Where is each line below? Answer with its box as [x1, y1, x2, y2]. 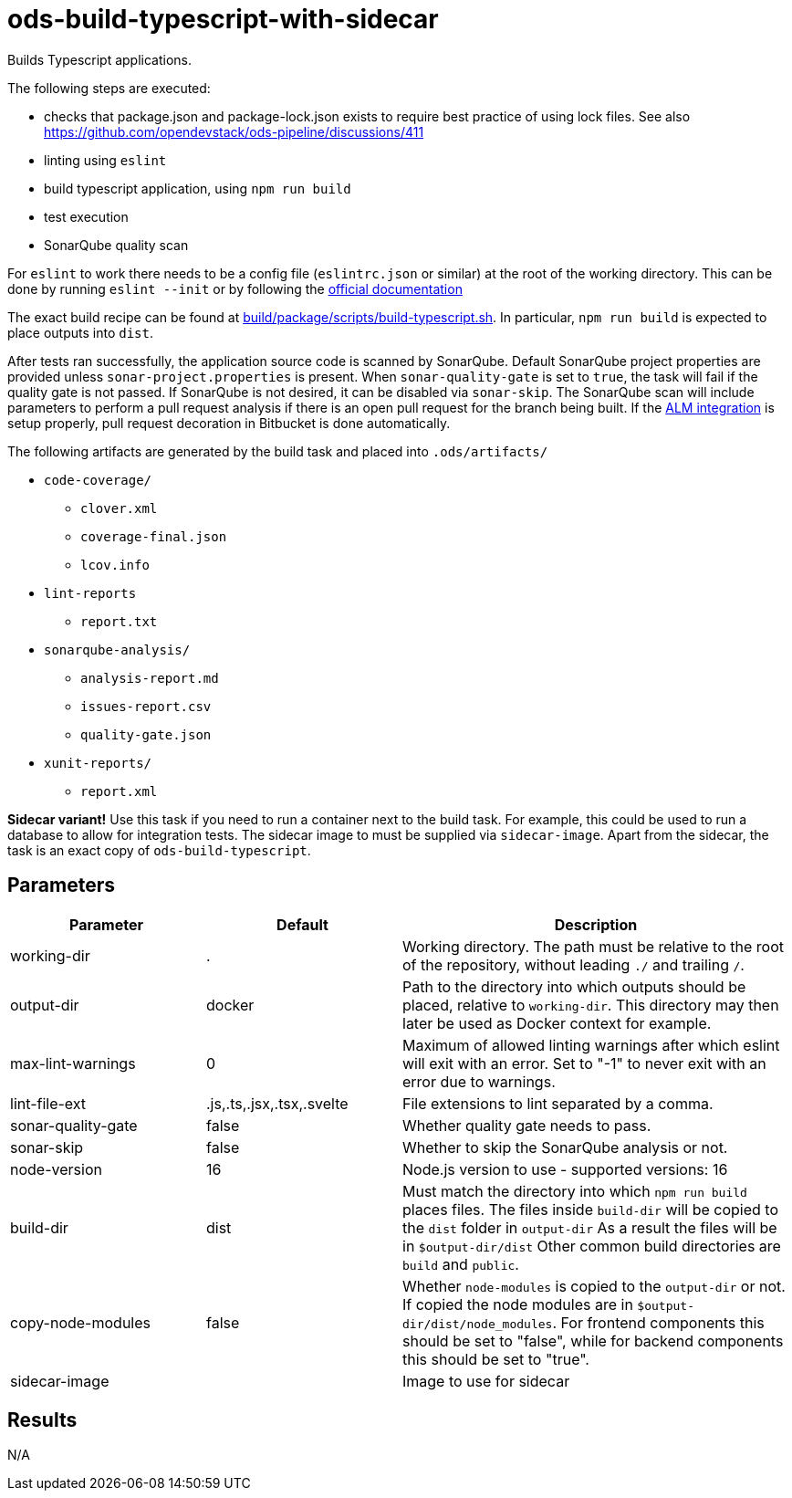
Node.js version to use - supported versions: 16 [402, 1159, 728, 1178]
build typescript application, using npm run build [44, 180, 351, 196]
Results [7, 1409, 78, 1432]
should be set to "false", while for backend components [402, 1331, 784, 1350]
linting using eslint [44, 152, 167, 168]
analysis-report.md [80, 670, 219, 686]
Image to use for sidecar [402, 1371, 570, 1390]
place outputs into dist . [7, 324, 153, 340]
